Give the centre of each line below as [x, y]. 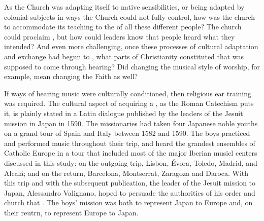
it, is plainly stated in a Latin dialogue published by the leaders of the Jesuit [124, 113]
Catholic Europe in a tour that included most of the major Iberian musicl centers [131, 153]
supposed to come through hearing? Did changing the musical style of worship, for [132, 66]
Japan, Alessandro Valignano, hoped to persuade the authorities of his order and [130, 192]
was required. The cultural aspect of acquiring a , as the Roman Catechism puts [129, 103]
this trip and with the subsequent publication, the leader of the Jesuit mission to [130, 183]
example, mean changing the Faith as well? [71, 76]
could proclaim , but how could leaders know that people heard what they [120, 36]
